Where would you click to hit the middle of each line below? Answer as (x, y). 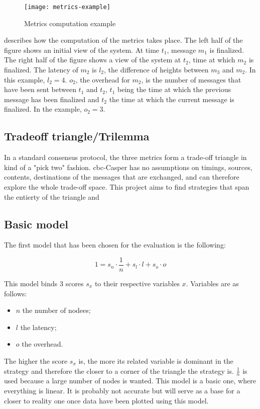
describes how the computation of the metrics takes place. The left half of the (123, 40)
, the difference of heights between (156, 70)
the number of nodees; (56, 310)
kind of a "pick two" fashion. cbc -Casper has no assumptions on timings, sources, (128, 167)
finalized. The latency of (41, 70)
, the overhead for (103, 79)
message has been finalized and (52, 99)
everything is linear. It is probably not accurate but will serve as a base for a (122, 391)
